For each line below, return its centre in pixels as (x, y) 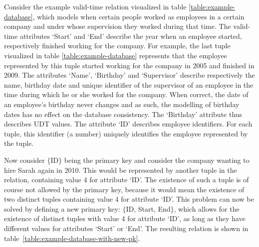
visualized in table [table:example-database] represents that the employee (116, 55)
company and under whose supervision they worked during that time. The (118, 26)
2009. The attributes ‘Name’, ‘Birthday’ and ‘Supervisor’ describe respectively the (129, 75)
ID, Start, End (148, 208)
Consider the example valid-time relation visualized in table (95, 6)
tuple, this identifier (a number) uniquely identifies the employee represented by (126, 133)
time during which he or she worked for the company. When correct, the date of (126, 94)
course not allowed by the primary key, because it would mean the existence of (124, 189)
